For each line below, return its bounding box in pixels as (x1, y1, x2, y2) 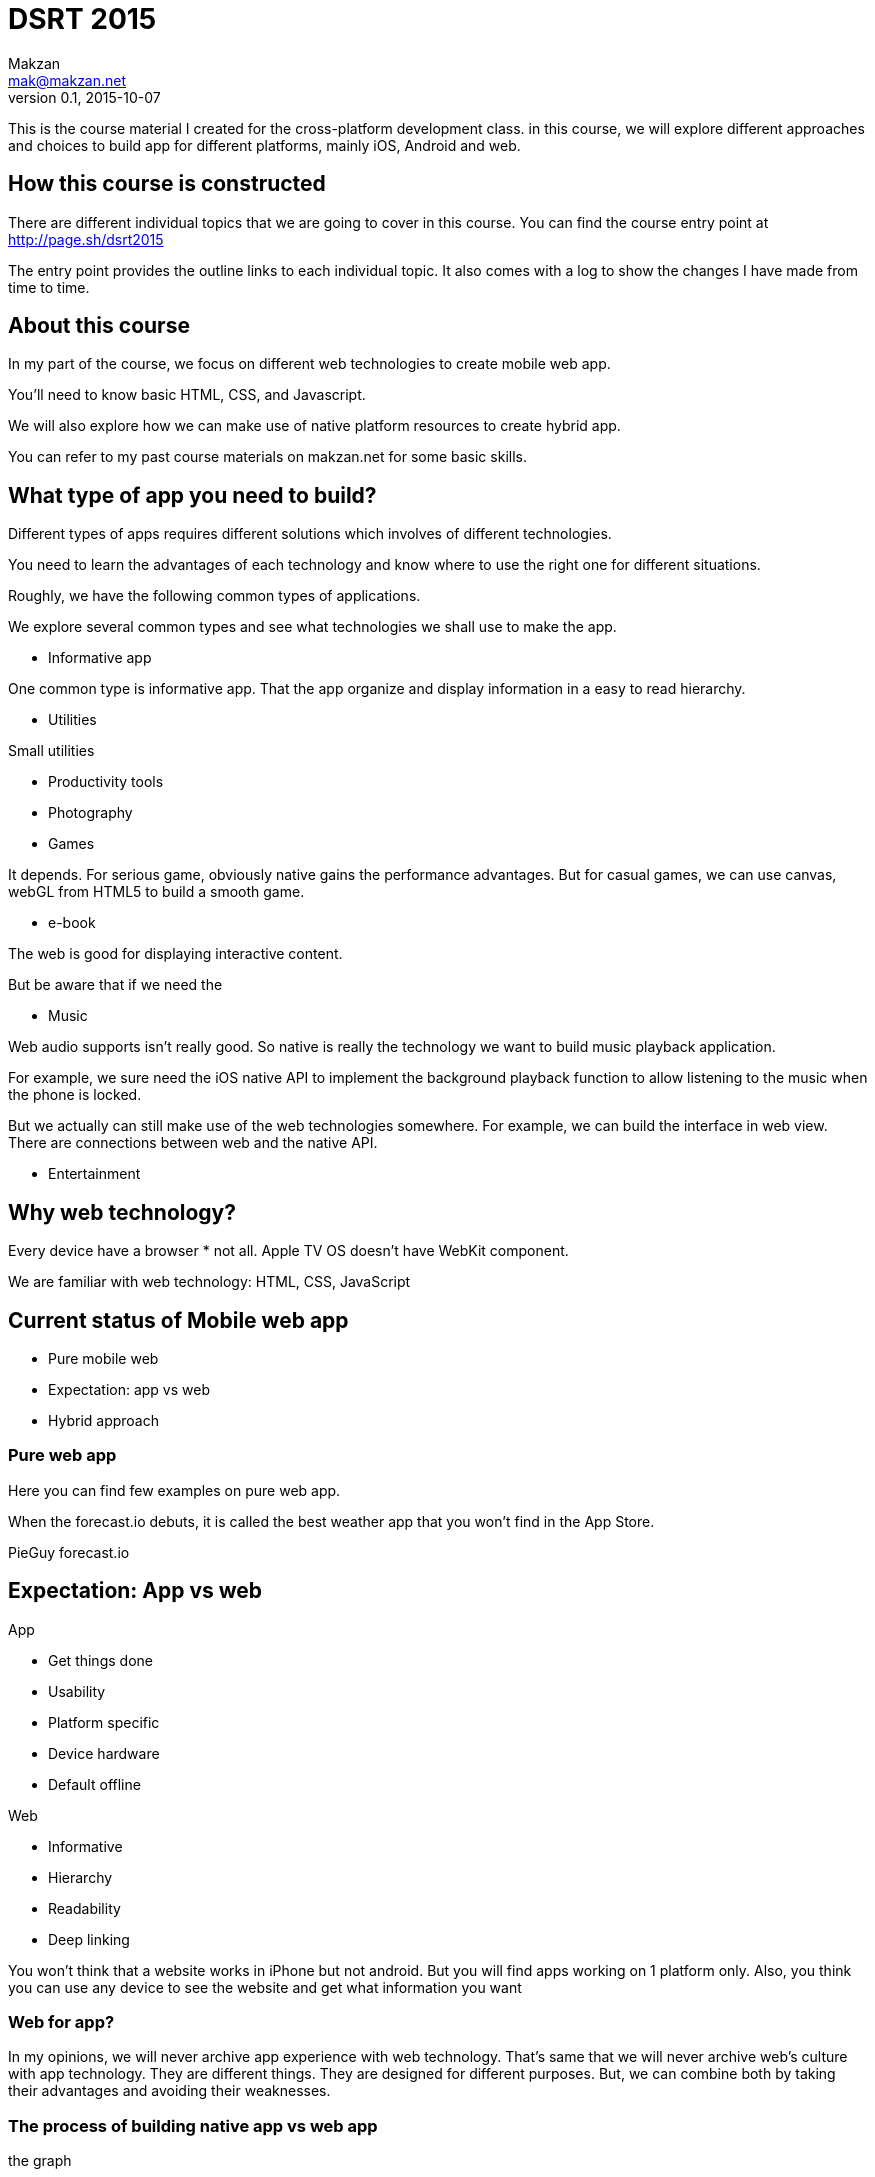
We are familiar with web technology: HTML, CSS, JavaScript (8, 1273, 411, 1291)
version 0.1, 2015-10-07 (8, 88, 161, 106)
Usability (48, 1682, 106, 1700)
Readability (48, 1899, 121, 1917)
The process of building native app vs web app (8, 2115, 378, 2136)
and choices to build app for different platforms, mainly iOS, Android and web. (8, 136, 521, 154)
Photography (48, 804, 133, 822)
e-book (48, 914, 96, 932)
